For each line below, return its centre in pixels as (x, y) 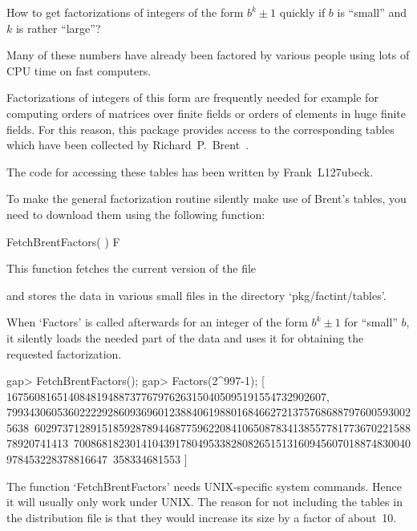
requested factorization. (64, 353)
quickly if (302, 12)
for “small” (371, 322)
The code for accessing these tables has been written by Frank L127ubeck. (190, 171)
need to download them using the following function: (136, 214)
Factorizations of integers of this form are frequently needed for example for (192, 97)
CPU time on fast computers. (79, 70)
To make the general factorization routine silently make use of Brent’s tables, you (206, 199)
